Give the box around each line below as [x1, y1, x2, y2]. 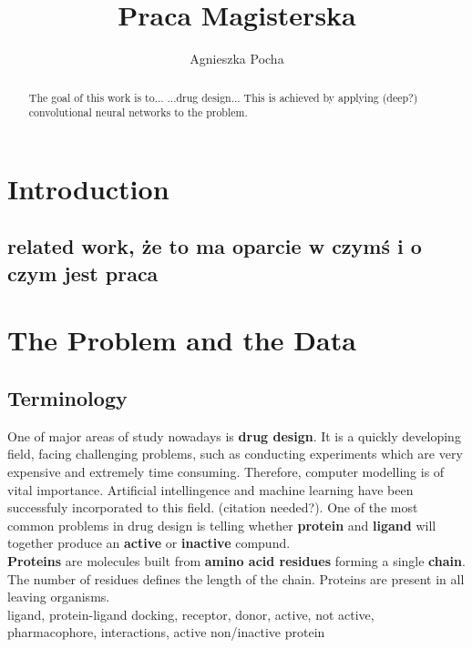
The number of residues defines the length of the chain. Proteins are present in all [7, 569, 465, 588]
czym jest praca [7, 258, 159, 287]
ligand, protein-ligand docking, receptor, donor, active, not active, [7, 604, 375, 623]
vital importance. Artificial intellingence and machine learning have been [7, 480, 414, 499]
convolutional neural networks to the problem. [28, 105, 248, 120]
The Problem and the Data [7, 321, 356, 359]
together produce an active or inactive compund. [7, 533, 291, 552]
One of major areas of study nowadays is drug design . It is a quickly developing [7, 426, 461, 445]
